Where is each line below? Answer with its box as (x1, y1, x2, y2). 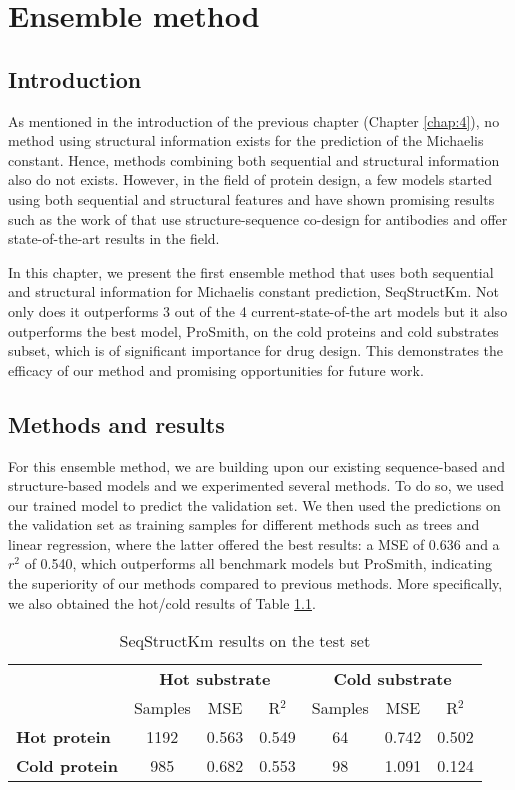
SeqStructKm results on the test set (119, 629, 371, 653)
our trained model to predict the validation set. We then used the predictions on (8, 494, 501, 515)
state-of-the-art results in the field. (8, 228, 220, 249)
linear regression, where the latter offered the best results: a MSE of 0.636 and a (8, 533, 500, 554)
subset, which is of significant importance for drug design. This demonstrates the (8, 340, 504, 361)
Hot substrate (159, 667, 271, 691)
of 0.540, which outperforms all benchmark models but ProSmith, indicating (24, 553, 492, 574)
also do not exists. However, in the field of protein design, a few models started (8, 169, 492, 190)
